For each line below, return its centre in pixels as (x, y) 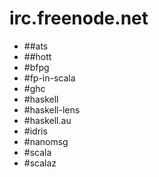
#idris (35, 131)
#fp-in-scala (49, 78)
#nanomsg (46, 141)
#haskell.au (47, 120)
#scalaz (40, 163)
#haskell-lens (52, 109)
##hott (37, 56)
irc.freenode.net (79, 18)
